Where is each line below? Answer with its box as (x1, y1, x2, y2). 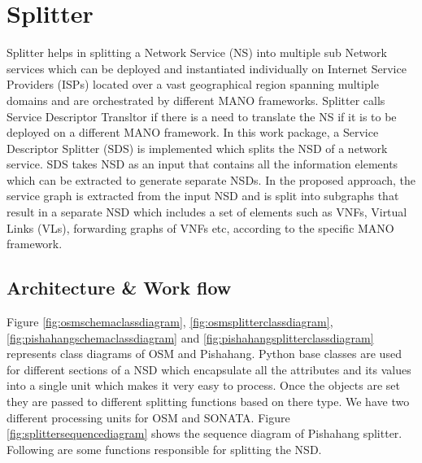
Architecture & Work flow (7, 275, 232, 300)
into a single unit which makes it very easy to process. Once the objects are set (7, 377, 400, 394)
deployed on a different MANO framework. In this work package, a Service (7, 124, 379, 141)
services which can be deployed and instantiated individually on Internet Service (7, 59, 407, 76)
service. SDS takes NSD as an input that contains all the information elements (7, 155, 398, 173)
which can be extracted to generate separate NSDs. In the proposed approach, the (7, 171, 416, 188)
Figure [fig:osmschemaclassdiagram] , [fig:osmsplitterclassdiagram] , (7, 313, 333, 330)
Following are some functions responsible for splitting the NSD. (7, 440, 322, 457)
